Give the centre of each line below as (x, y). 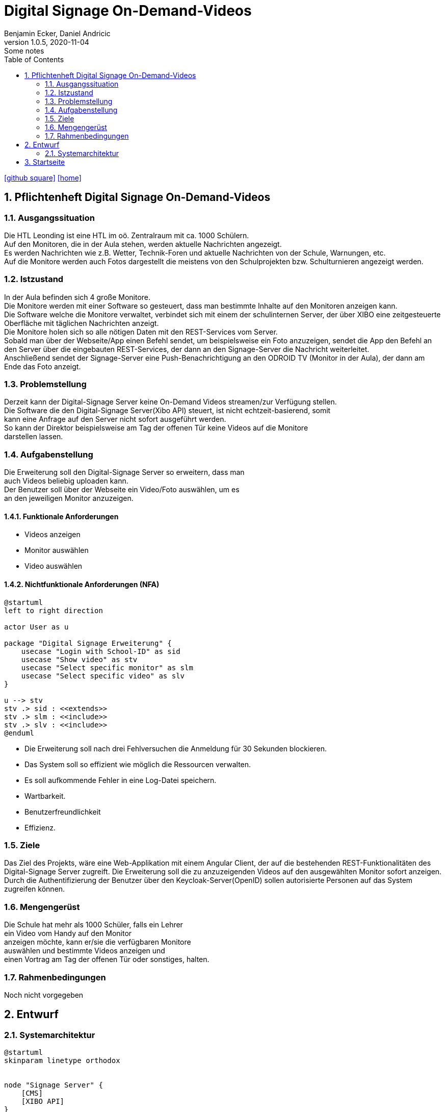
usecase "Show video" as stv (79, 659)
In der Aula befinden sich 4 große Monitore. (77, 297)
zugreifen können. (35, 889)
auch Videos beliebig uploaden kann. (66, 481)
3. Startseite (45, 162)
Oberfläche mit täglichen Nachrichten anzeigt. (82, 323)
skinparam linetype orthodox (62, 1061)
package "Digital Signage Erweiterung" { (88, 643)
